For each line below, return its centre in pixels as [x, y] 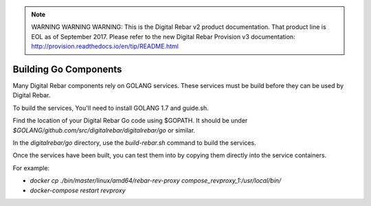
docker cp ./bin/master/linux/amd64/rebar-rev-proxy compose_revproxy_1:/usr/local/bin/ [156, 181]
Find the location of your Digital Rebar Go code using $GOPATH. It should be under [130, 121]
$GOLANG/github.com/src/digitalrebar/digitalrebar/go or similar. [104, 130]
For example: [31, 168]
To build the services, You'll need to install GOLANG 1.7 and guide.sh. [111, 108]
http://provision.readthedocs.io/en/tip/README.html [105, 46]
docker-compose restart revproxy [78, 190]
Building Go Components [67, 69]
